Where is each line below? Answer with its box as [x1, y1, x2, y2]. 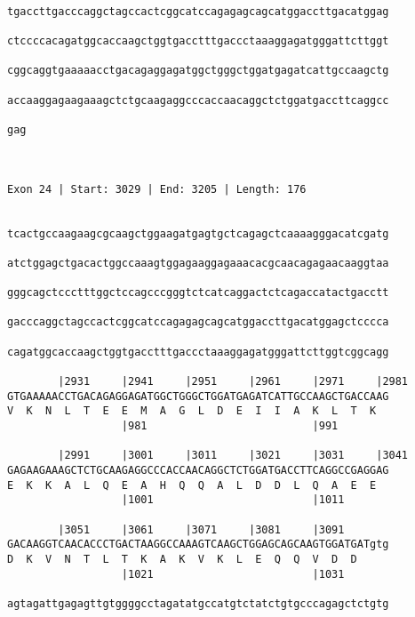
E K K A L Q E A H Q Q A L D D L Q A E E [7, 478, 377, 492]
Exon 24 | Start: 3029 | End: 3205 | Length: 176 [7, 182, 307, 196]
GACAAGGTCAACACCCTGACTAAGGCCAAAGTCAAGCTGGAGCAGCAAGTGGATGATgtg [7, 538, 389, 551]
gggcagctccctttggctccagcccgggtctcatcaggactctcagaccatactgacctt [7, 286, 389, 300]
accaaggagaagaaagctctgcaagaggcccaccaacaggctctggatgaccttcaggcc [7, 93, 389, 107]
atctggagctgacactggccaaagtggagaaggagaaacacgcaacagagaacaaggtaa [7, 256, 389, 269]
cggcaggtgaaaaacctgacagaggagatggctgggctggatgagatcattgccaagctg [7, 64, 389, 77]
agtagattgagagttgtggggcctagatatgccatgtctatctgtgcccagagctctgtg [7, 597, 389, 610]
